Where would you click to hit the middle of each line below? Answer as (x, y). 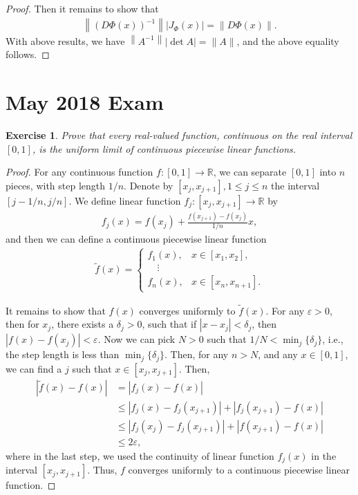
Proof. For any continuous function (79, 172)
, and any (278, 354)
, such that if (169, 324)
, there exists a (83, 324)
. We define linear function (125, 200)
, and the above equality (288, 40)
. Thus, (102, 470)
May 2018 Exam (85, 102)
